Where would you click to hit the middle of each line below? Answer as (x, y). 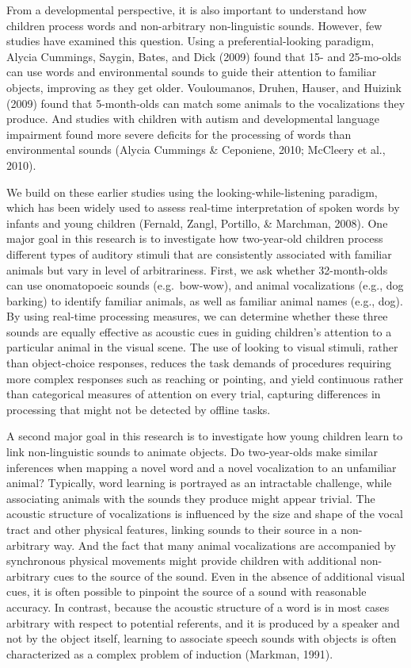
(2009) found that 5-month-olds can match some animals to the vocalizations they (206, 103)
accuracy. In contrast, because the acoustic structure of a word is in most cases (198, 607)
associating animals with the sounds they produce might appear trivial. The (191, 498)
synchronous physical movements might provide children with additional (182, 561)
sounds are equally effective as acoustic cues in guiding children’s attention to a (199, 331)
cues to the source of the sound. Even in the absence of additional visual (229, 576)
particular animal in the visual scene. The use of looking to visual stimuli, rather (202, 347)
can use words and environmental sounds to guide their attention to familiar (192, 72)
